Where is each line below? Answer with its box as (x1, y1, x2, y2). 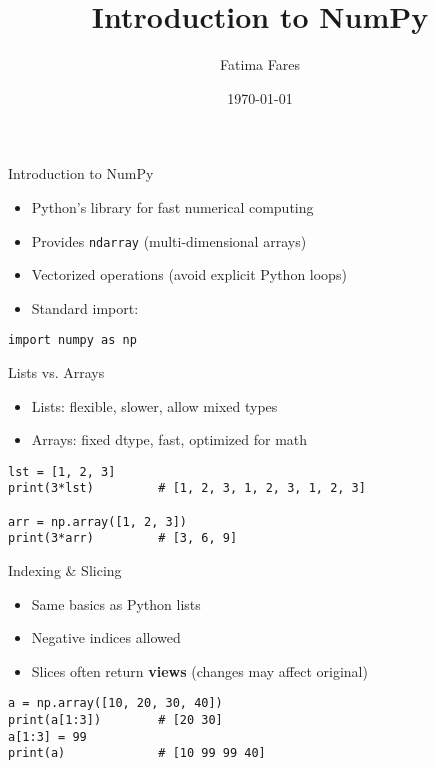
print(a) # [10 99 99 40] (8, 746, 266, 761)
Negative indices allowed (31, 627, 181, 648)
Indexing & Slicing (8, 560, 122, 581)
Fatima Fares (220, 54, 300, 75)
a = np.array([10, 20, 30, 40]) (8, 696, 223, 711)
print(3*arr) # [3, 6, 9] (8, 531, 238, 546)
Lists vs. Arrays (8, 362, 105, 382)
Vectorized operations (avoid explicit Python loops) (31, 264, 347, 285)
